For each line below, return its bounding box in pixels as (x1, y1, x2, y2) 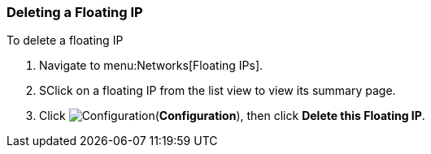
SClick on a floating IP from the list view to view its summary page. (39, 83, 396, 98)
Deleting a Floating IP (7, 4, 143, 20)
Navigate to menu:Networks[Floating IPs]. (39, 58, 263, 73)
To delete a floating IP (7, 33, 124, 48)
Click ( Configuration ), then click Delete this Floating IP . (39, 109, 425, 123)
